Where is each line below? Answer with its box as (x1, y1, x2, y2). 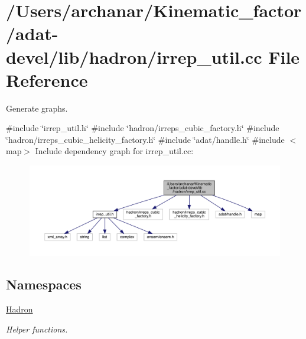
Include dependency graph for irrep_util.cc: (35, 145, 194, 157)
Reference (6, 67, 88, 92)
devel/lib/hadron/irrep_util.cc (6, 44, 262, 69)
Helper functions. (6, 322, 68, 335)
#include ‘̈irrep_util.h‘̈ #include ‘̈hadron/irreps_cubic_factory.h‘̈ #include (6, 122, 279, 134)
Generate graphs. (6, 102, 68, 114)
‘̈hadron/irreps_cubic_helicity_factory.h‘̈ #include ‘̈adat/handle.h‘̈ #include (6, 133, 285, 145)
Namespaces (6, 275, 82, 294)
